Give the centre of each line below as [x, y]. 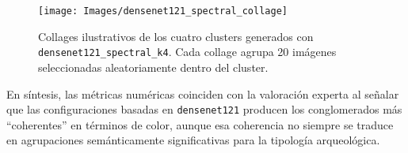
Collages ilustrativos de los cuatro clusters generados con [176, 36]
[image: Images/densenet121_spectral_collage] [163, 11]
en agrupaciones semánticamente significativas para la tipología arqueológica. [193, 140]
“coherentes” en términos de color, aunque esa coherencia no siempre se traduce [200, 124]
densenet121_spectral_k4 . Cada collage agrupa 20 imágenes [187, 52]
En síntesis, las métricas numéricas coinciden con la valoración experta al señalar [203, 93]
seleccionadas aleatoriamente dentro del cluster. [153, 67]
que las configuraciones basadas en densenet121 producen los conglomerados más [204, 109]
